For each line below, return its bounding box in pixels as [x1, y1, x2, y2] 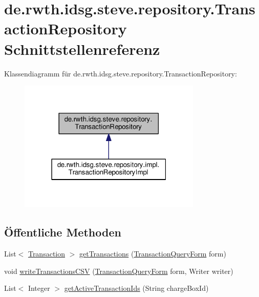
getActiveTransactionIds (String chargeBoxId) [64, 283, 209, 293]
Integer [28, 283, 50, 293]
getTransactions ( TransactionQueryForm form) [79, 248, 226, 259]
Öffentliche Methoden [4, 224, 121, 240]
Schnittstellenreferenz [4, 38, 160, 59]
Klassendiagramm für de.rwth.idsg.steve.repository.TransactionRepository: [4, 68, 237, 78]
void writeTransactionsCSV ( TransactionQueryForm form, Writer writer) [4, 265, 233, 276]
